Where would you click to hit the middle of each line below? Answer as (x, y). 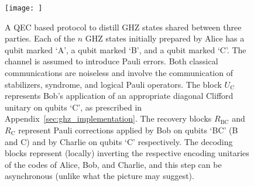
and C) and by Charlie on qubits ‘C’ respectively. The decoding (119, 141)
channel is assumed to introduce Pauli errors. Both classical (111, 61)
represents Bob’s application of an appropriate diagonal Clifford (119, 96)
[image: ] (24, 8)
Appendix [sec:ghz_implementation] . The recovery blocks (108, 118)
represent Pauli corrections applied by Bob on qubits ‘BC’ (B (128, 130)
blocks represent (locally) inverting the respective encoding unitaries (127, 153)
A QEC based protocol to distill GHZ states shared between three (123, 27)
